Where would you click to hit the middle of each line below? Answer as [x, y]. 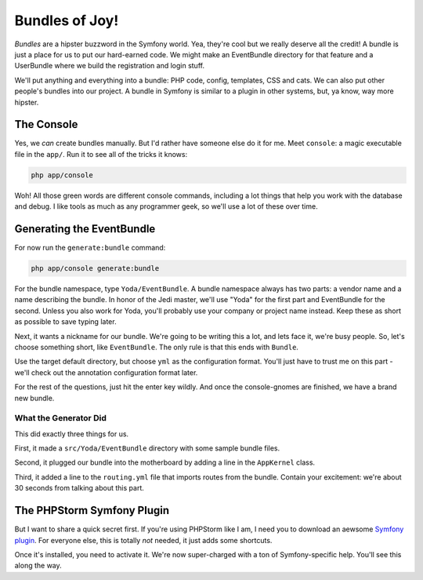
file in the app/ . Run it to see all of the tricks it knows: [101, 154]
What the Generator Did [61, 418]
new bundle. [34, 398]
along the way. [38, 566]
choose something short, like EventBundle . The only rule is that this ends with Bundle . [157, 347]
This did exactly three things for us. [72, 434]
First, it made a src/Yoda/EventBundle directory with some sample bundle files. [147, 448]
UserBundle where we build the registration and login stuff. [110, 66]
